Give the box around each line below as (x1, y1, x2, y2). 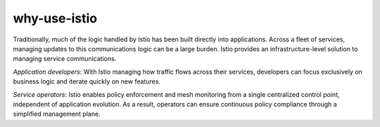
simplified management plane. (13, 109, 101, 119)
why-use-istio (13, 11, 98, 26)
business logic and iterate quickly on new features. (13, 77, 161, 86)
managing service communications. (13, 55, 117, 63)
